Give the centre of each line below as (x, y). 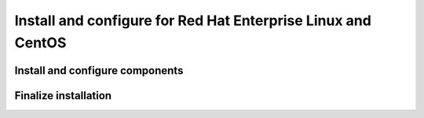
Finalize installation (63, 96)
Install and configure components (99, 70)
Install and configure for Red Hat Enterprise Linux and (193, 20)
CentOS (40, 42)
